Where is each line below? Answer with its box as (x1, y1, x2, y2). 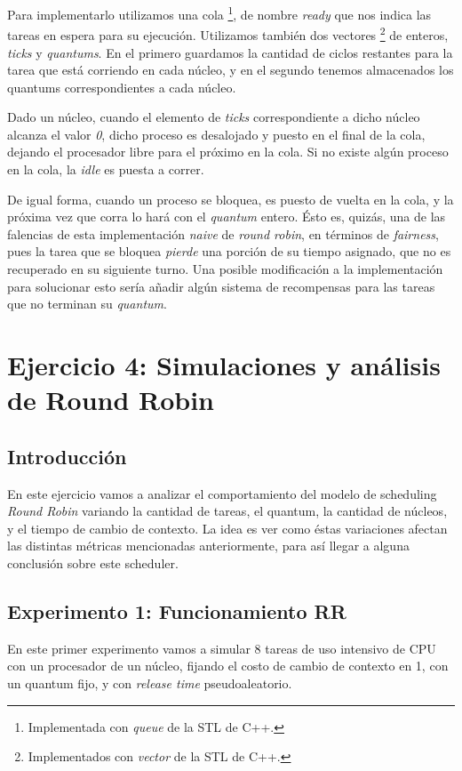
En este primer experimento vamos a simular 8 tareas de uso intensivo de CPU (7, 638, 436, 657)
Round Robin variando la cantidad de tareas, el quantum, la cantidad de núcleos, (7, 502, 448, 520)
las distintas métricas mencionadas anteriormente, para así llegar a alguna (7, 536, 410, 555)
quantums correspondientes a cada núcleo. (7, 77, 236, 96)
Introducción (7, 442, 127, 470)
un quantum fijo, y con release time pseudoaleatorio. (7, 673, 292, 692)
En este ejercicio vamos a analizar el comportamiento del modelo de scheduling (7, 484, 437, 502)
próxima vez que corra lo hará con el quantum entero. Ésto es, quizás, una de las (7, 207, 446, 226)
